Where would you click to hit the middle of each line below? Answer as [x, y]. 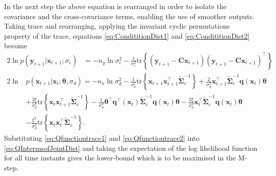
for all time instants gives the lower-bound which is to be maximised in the [120, 158]
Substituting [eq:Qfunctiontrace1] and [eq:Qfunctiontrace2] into [102, 138]
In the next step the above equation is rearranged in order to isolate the [116, 6]
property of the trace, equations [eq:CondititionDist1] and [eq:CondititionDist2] [127, 35]
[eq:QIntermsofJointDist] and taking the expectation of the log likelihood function [131, 148]
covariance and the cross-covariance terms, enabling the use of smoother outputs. [129, 16]
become [16, 46]
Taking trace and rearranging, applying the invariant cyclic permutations [117, 26]
